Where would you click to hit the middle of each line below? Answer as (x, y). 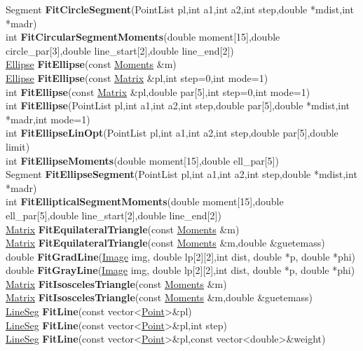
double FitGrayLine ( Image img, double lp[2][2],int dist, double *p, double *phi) (180, 270)
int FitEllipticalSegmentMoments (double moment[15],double (145, 201)
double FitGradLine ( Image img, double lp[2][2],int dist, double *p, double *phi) (181, 256)
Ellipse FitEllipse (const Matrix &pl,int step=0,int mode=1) (137, 77)
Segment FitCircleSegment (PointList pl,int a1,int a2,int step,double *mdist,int (180, 9)
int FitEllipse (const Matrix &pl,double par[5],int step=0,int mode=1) (158, 91)
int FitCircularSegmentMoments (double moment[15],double (143, 37)
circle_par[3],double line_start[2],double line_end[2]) (120, 50)
